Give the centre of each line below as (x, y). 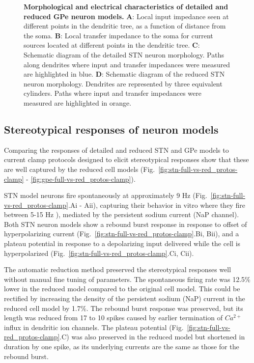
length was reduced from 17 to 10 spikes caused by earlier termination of (113, 318)
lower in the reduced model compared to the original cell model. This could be (122, 289)
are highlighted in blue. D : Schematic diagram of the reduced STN (124, 74)
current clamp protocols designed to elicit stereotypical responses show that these (127, 159)
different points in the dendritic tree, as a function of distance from (125, 26)
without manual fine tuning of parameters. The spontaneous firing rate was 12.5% (127, 279)
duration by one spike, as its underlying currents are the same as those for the (122, 347)
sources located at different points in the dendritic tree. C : (112, 45)
